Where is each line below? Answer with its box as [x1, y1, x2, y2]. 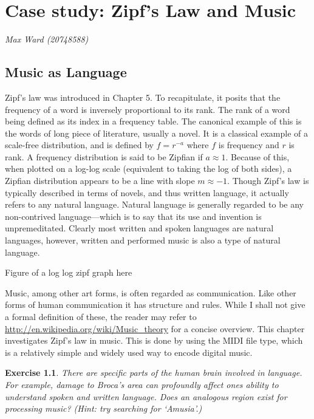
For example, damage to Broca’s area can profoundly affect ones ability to [5, 378, 279, 390]
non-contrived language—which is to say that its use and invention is [5, 209, 262, 222]
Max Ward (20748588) [5, 33, 89, 46]
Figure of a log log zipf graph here [5, 266, 132, 279]
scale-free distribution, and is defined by [5, 138, 154, 151]
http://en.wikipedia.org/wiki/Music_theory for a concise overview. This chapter [5, 322, 305, 335]
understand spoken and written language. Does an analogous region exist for [5, 390, 287, 403]
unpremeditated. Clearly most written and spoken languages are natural [5, 222, 274, 234]
